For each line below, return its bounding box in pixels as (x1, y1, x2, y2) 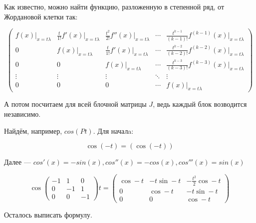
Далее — (4, 157, 31, 167)
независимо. (4, 108, 41, 119)
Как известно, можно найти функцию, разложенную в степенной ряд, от (4, 1, 225, 11)
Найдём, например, (4, 125, 62, 136)
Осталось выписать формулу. (4, 209, 92, 220)
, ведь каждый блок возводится (153, 99, 247, 109)
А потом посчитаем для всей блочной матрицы (4, 99, 147, 109)
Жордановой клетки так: (4, 11, 78, 21)
